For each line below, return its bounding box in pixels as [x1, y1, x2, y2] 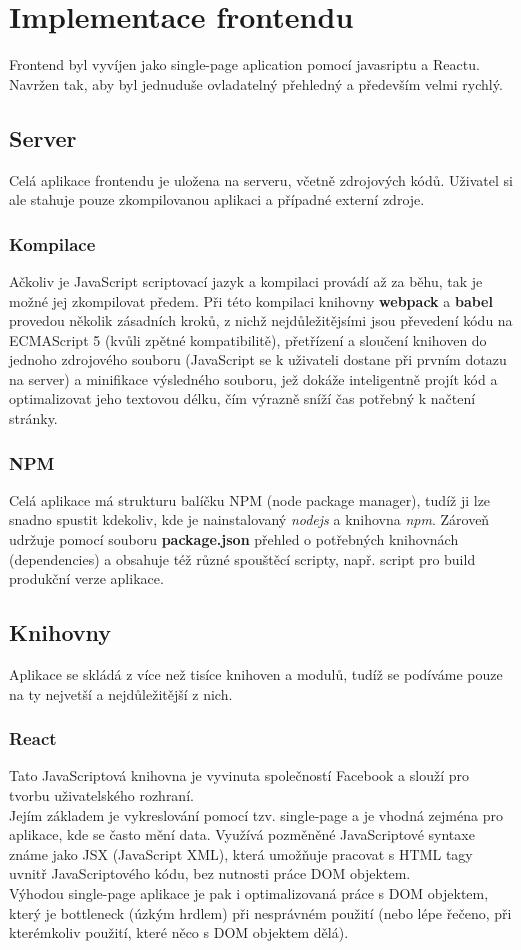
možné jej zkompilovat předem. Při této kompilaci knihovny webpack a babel [9, 290, 493, 311]
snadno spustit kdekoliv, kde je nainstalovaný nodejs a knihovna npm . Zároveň [9, 509, 490, 530]
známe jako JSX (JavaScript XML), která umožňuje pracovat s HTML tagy [9, 843, 473, 864]
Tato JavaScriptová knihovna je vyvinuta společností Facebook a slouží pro [9, 765, 470, 786]
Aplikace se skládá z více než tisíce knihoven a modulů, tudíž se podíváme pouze [9, 664, 503, 685]
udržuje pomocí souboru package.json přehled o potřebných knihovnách [9, 529, 459, 550]
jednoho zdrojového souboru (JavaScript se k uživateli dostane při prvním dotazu [9, 349, 507, 370]
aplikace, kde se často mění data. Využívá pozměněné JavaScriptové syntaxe [9, 824, 475, 845]
